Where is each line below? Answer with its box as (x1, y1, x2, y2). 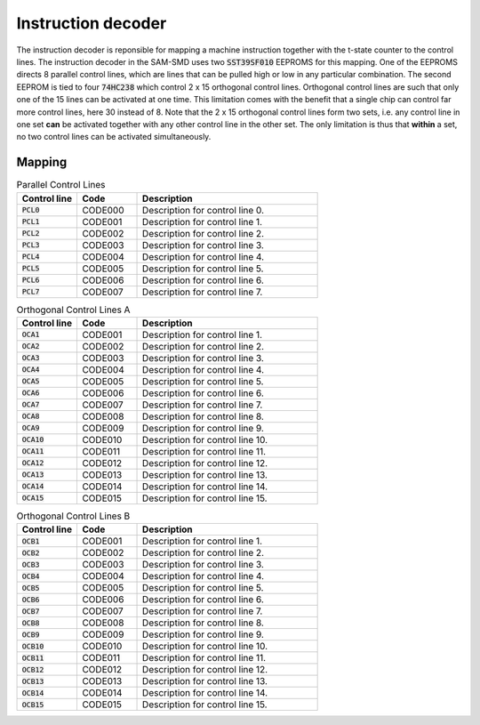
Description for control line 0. (142, 204, 265, 216)
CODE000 (81, 204, 124, 216)
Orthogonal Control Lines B (16, 510, 131, 522)
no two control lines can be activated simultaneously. (16, 132, 212, 142)
